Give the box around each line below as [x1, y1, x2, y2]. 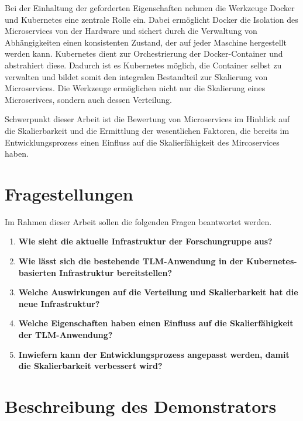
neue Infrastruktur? [18, 297, 100, 309]
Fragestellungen [5, 181, 133, 205]
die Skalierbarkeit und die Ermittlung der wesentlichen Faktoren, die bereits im [5, 124, 290, 136]
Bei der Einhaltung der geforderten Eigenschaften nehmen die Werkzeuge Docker [5, 2, 295, 13]
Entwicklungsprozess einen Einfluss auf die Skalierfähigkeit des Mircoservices [5, 136, 280, 148]
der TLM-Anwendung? [18, 329, 113, 340]
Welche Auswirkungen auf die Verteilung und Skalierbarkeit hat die [18, 286, 298, 298]
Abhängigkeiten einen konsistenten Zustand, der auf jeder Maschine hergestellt [5, 36, 287, 48]
